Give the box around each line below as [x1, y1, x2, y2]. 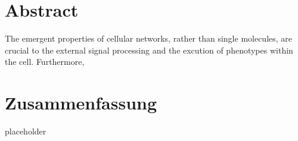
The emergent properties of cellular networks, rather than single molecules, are [5, 32, 293, 45]
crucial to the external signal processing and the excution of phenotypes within [5, 43, 293, 56]
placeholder [5, 125, 46, 137]
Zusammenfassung [5, 90, 157, 115]
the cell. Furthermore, [5, 55, 85, 68]
